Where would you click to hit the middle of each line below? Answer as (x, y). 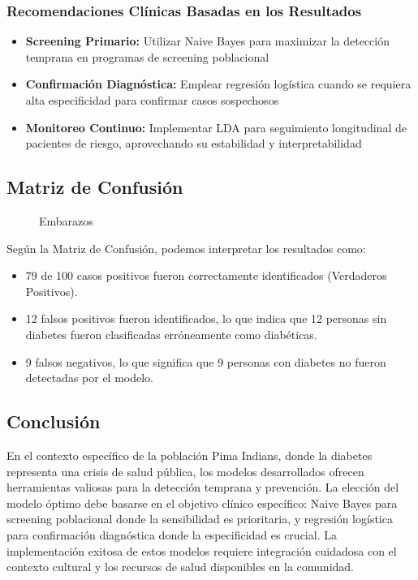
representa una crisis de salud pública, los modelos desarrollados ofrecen (185, 471)
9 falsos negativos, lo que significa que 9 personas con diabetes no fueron (206, 361)
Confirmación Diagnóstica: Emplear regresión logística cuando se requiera (218, 84)
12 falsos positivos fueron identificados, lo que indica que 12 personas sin (206, 318)
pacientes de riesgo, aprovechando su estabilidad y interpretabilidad (194, 143)
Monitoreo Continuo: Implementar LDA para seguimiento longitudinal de (216, 127)
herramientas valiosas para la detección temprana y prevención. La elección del (203, 487)
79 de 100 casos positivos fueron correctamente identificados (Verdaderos (206, 275)
